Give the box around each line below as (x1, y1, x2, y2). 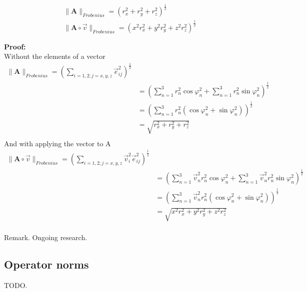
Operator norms (4, 257, 89, 272)
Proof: (4, 41, 26, 51)
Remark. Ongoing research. (4, 232, 87, 243)
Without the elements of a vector (4, 51, 105, 61)
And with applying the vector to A (4, 138, 111, 148)
